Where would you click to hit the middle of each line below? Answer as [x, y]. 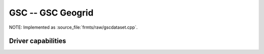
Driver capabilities [38, 41]
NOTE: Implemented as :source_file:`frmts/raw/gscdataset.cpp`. [73, 27]
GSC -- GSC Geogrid [51, 13]
